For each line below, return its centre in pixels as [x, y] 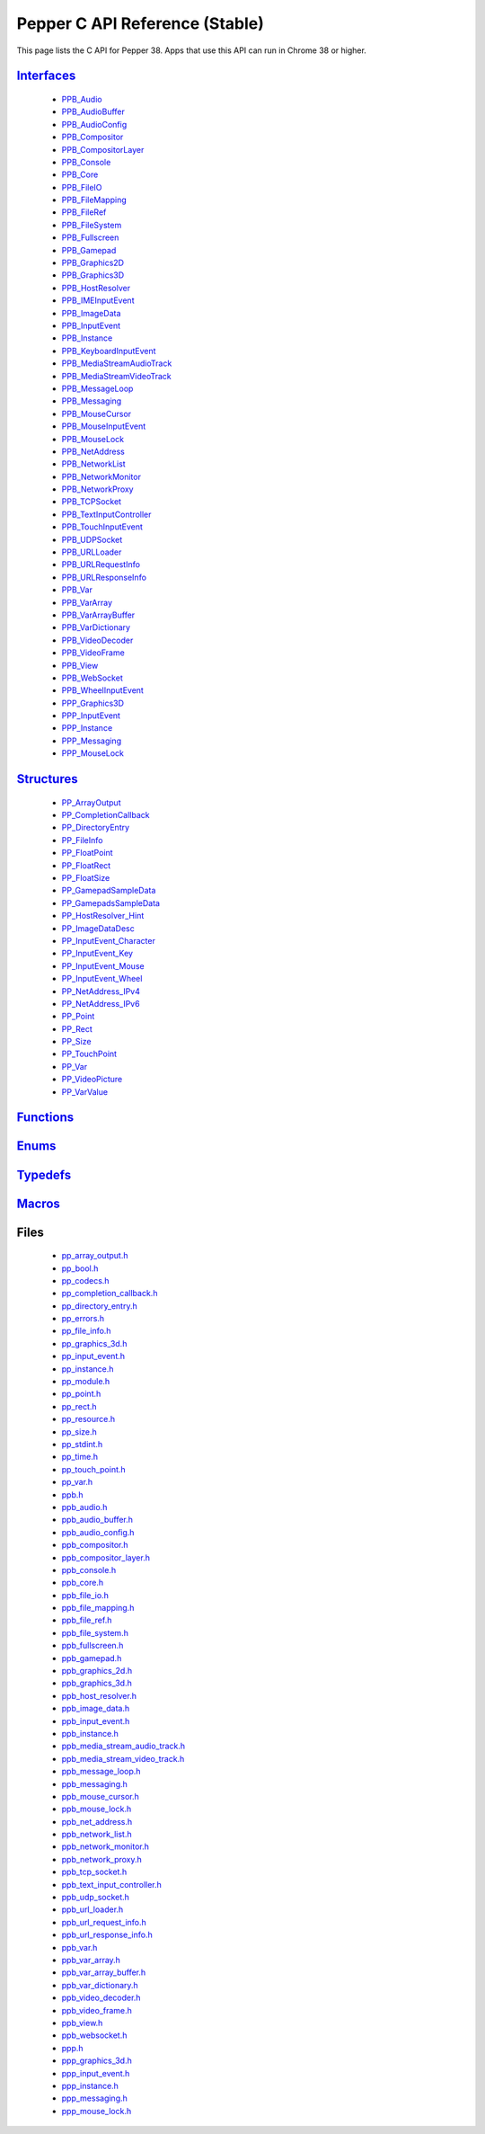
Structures [47, 779]
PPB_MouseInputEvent [104, 426]
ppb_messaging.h [94, 1783]
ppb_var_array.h [91, 1960]
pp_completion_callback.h [110, 1294]
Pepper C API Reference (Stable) [141, 23]
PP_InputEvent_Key [97, 954]
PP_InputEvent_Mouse [103, 965]
